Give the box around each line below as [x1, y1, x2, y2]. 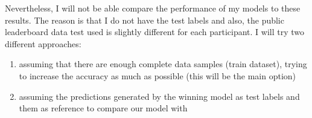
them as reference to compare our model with [19, 102, 188, 114]
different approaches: [5, 37, 81, 50]
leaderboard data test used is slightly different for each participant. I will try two [5, 25, 304, 38]
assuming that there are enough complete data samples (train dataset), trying [19, 57, 307, 70]
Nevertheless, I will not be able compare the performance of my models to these [5, 2, 301, 14]
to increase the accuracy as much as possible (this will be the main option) [19, 69, 296, 82]
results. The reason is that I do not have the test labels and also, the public [5, 13, 284, 26]
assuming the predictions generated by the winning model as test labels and [19, 90, 300, 102]
